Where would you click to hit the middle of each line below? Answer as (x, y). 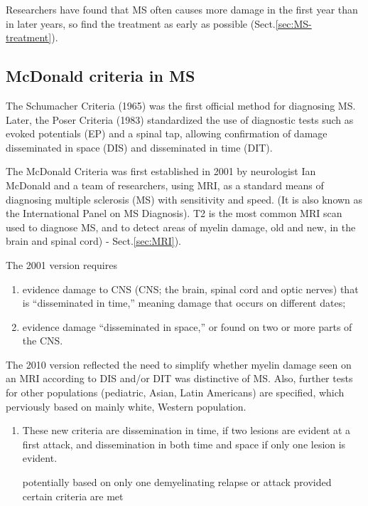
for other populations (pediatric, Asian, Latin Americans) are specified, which (175, 392)
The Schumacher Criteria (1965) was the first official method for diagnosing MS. (181, 105)
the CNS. (43, 341)
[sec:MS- (293, 23)
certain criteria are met (73, 496)
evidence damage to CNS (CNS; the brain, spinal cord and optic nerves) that (190, 289)
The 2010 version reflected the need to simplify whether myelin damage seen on (179, 364)
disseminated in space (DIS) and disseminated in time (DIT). (139, 147)
